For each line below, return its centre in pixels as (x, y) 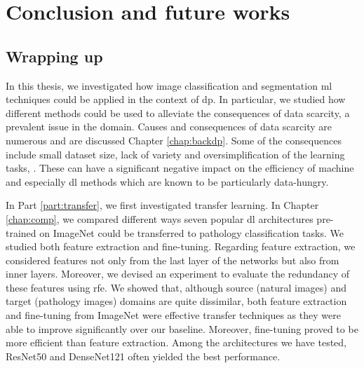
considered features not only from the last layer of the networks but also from (173, 260)
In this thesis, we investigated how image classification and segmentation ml (169, 85)
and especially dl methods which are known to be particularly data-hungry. (167, 181)
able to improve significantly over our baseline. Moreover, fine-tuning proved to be (182, 328)
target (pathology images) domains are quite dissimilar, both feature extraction (176, 301)
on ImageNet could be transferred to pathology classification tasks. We (191, 232)
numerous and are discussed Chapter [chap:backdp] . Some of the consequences (174, 140)
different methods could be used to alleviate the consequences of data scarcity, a (178, 113)
